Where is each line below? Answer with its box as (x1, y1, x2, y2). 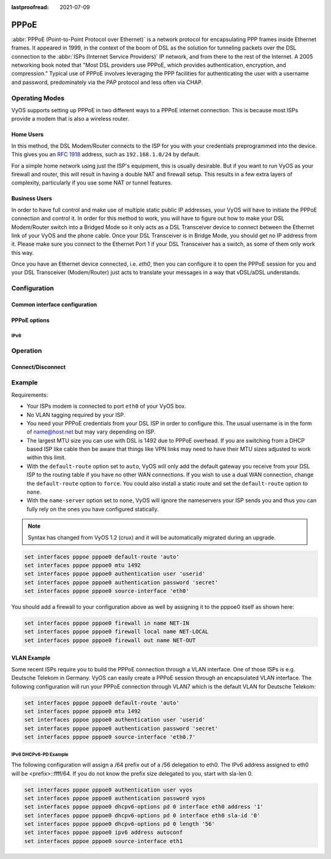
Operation (11, 346, 42, 355)
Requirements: (11, 391, 48, 399)
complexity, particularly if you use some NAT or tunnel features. (11, 179, 173, 186)
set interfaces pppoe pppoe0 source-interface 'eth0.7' (24, 733, 196, 741)
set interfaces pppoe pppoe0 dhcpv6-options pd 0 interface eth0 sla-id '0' (24, 812, 261, 819)
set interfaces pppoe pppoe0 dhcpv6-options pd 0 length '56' (24, 820, 215, 828)
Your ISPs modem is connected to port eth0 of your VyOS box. (26, 402, 186, 410)
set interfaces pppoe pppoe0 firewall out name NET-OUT (24, 636, 196, 644)
